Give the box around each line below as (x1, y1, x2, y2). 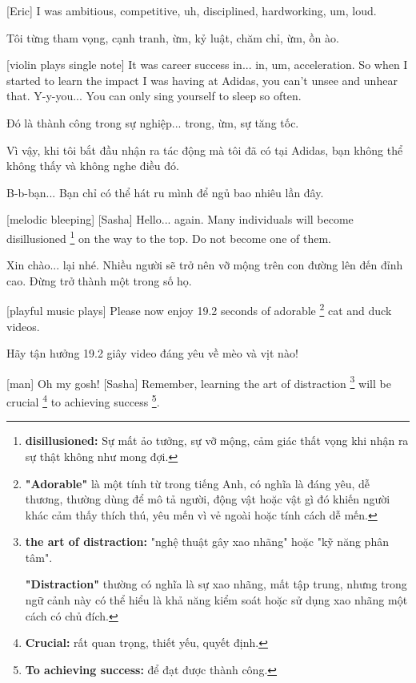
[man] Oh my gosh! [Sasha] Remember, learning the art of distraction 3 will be (6, 372, 391, 391)
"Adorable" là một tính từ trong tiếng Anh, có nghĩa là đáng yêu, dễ (25, 475, 370, 491)
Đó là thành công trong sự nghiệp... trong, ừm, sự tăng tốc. (6, 114, 299, 131)
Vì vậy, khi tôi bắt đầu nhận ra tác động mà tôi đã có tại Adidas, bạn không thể (6, 141, 403, 158)
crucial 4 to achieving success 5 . (6, 391, 160, 410)
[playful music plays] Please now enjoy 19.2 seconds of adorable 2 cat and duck (6, 300, 392, 319)
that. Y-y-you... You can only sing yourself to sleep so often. (6, 87, 302, 104)
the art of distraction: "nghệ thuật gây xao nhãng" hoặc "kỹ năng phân (25, 533, 389, 550)
